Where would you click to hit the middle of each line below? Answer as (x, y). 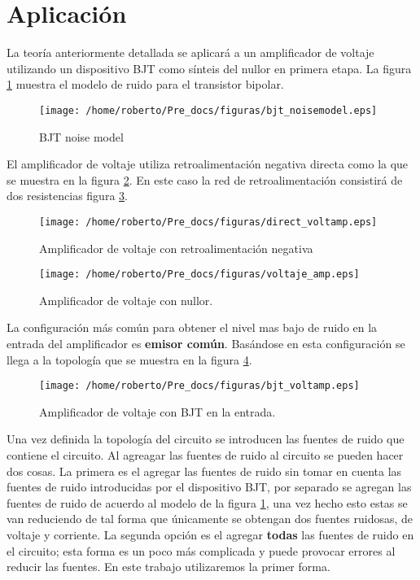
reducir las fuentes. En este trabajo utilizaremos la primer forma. (168, 567)
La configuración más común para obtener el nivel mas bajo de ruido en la (192, 327)
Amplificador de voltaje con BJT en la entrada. (157, 411)
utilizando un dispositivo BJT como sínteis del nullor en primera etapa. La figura (209, 68)
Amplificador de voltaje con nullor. (126, 300)
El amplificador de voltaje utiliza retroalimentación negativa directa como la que (208, 164)
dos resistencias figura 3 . (67, 196)
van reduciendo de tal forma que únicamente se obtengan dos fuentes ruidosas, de (210, 519)
